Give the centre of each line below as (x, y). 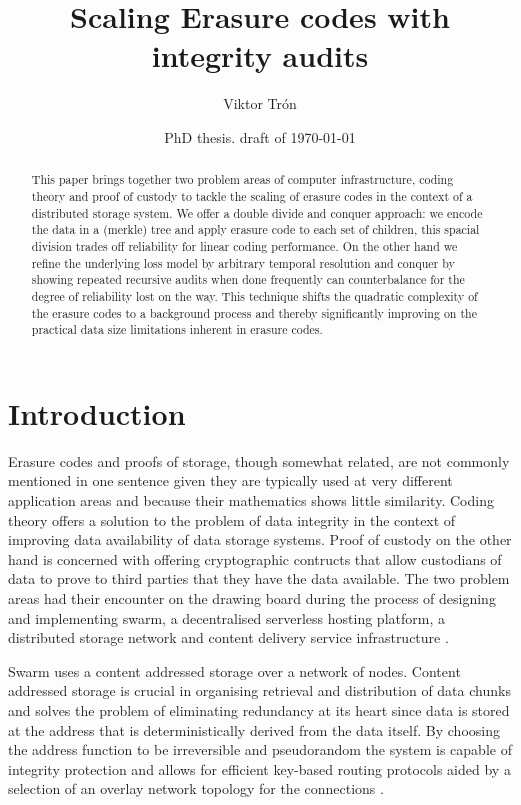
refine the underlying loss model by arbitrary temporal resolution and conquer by (243, 262)
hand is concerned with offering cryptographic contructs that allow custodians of (255, 558)
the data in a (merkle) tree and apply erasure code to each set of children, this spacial (255, 229)
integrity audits (260, 55)
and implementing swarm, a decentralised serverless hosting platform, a (226, 617)
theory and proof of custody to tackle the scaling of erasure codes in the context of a (252, 195)
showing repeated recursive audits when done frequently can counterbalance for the (248, 279)
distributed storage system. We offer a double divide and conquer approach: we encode (257, 212)
